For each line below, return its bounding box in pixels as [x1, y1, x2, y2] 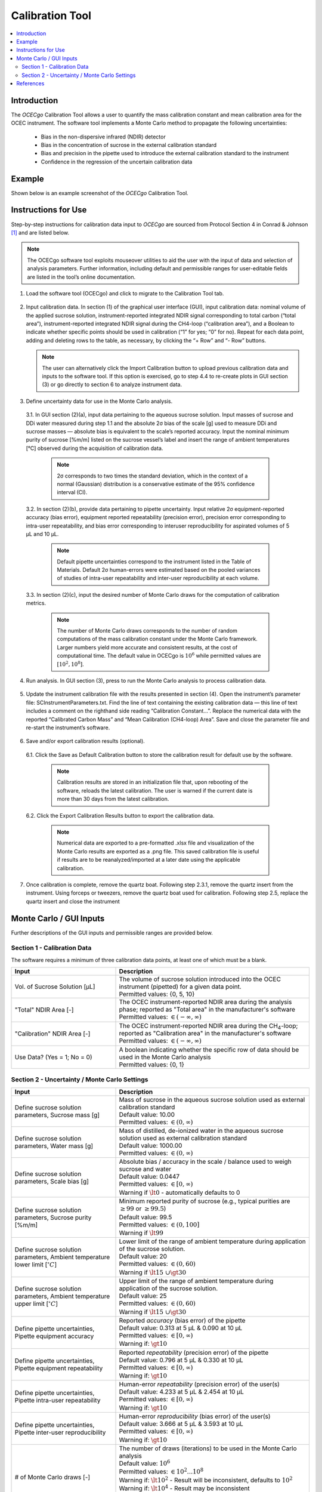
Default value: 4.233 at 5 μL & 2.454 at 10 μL [119, 1388, 244, 1396]
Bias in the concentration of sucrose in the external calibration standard [41, 141, 217, 149]
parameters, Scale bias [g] [14, 1177, 89, 1185]
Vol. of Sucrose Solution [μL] [14, 982, 95, 991]
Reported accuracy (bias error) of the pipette [119, 1316, 246, 1324]
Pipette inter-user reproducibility [14, 1428, 106, 1436]
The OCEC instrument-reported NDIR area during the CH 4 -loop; [119, 1021, 298, 1031]
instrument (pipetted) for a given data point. [119, 982, 241, 991]
